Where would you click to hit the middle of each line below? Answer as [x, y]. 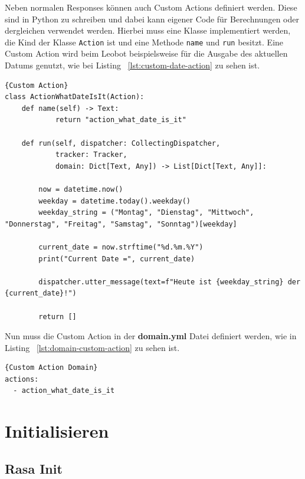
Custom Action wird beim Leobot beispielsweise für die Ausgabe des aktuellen [146, 53]
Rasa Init [34, 468]
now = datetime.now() [81, 189]
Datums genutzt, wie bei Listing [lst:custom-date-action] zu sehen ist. [132, 65]
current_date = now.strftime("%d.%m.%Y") [121, 247]
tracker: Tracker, [91, 155]
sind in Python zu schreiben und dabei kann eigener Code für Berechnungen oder [152, 19]
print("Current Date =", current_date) [117, 259]
